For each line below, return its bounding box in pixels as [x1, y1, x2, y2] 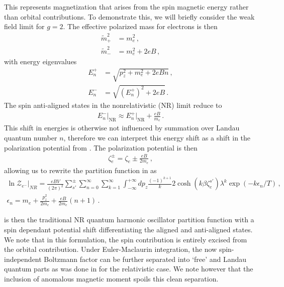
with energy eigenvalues [4, 56, 77, 67]
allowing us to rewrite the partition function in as [4, 165, 157, 175]
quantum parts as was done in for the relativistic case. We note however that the [4, 263, 253, 274]
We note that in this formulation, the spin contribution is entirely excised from [4, 234, 247, 244]
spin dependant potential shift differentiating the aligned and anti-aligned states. [4, 224, 253, 234]
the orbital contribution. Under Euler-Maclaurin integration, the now [4, 244, 217, 254]
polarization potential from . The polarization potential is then [4, 142, 198, 153]
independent [4, 253, 42, 264]
